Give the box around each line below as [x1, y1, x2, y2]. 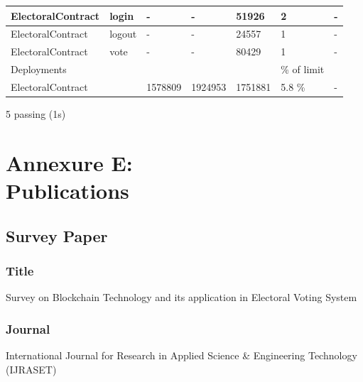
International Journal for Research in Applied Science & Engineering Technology [6, 347, 357, 362]
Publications [6, 175, 129, 204]
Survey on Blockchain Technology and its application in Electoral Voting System [6, 290, 357, 305]
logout [109, 26, 137, 41]
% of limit [281, 62, 325, 77]
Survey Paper [6, 224, 108, 246]
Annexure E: [6, 148, 133, 177]
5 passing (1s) [6, 106, 66, 121]
